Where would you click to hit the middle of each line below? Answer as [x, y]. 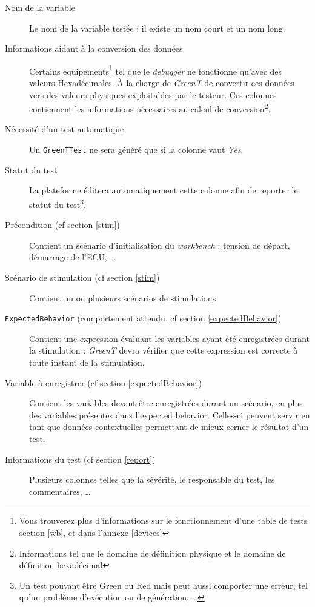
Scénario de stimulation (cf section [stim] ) [82, 277]
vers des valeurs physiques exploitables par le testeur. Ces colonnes [153, 94]
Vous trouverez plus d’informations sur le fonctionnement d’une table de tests [163, 521]
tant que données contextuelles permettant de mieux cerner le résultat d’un [169, 427]
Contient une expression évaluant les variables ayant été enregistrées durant [170, 338]
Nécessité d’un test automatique [65, 129]
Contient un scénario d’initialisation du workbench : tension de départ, [160, 245]
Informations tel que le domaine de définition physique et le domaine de [152, 553]
